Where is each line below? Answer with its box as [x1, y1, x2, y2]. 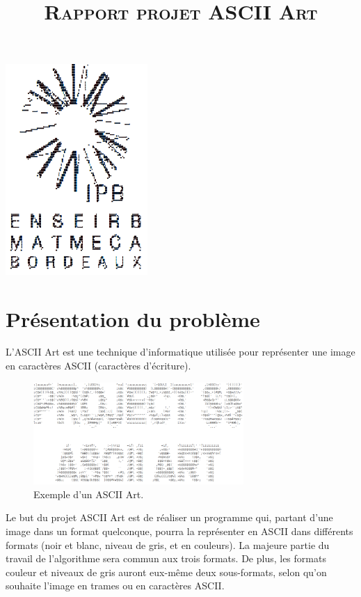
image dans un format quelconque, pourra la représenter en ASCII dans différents [6, 524, 353, 539]
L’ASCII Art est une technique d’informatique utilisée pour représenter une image [6, 344, 355, 359]
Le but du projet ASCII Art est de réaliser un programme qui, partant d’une [6, 510, 333, 525]
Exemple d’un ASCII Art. [33, 486, 144, 501]
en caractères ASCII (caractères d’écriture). [6, 358, 191, 373]
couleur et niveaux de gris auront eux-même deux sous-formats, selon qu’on [6, 564, 327, 579]
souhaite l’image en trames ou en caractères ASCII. [6, 578, 225, 593]
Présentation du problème [6, 304, 260, 333]
